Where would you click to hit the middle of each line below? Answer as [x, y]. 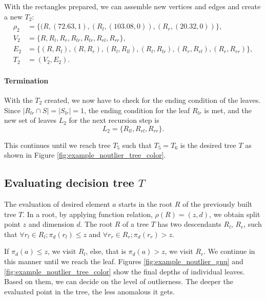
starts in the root [146, 204]
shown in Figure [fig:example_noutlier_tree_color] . [85, 155]
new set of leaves [30, 120]
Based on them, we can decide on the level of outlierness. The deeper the [119, 281]
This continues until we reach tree [57, 145]
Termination [26, 80]
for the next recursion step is [114, 120]
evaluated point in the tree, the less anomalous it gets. [89, 291]
